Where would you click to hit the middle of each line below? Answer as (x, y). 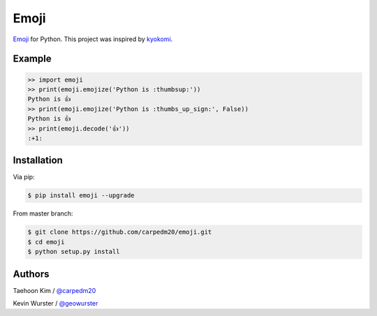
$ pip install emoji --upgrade (81, 196)
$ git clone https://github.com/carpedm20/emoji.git (120, 232)
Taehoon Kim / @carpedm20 (54, 290)
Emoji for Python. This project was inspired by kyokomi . (93, 39)
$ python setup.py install (74, 252)
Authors (31, 274)
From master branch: (43, 213)
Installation (38, 160)
